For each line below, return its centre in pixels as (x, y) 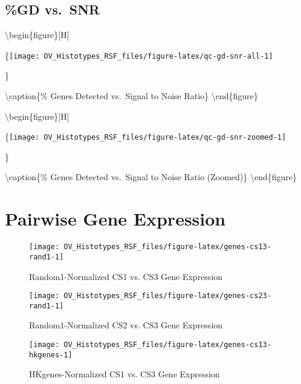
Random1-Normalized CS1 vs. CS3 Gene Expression (126, 276)
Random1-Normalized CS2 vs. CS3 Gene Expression (126, 325)
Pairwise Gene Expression (115, 219)
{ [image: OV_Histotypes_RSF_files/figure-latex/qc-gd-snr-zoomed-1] (146, 136)
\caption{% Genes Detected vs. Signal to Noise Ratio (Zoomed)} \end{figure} (151, 177)
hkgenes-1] (51, 355)
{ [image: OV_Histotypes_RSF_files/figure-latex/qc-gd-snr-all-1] (139, 55)
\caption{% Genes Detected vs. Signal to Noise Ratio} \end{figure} (131, 96)
